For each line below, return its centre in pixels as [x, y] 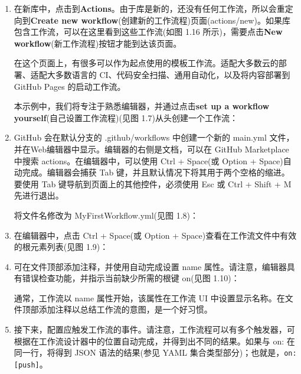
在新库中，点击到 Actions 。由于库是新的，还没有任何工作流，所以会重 [149, 8]
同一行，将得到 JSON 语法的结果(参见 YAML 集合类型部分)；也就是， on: [155, 352]
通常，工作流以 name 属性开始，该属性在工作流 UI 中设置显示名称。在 [149, 297]
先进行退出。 [39, 195]
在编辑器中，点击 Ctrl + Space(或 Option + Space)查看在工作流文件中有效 [155, 235]
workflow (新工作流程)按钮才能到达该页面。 [98, 43]
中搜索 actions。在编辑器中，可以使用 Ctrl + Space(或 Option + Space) [148, 160]
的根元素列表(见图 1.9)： [61, 247]
